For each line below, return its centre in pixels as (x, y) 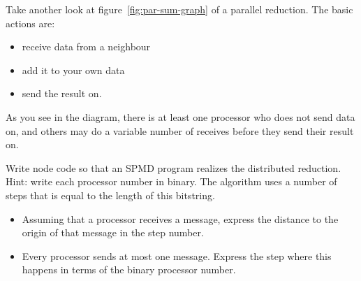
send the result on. (62, 93)
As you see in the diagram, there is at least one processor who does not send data (180, 116)
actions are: (30, 23)
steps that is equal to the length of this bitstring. (110, 195)
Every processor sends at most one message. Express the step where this (177, 255)
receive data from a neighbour (86, 46)
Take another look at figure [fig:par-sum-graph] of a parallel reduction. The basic (179, 9)
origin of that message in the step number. (113, 232)
